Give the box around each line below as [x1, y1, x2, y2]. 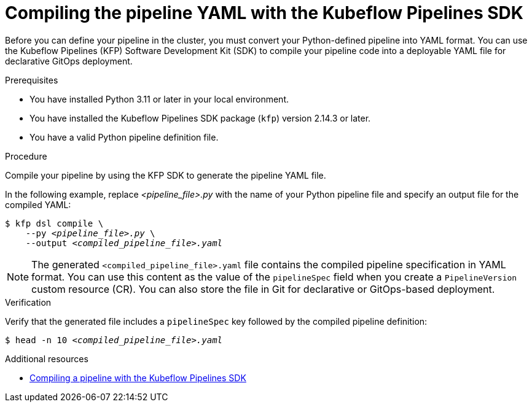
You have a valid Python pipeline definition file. [29, 131, 219, 142]
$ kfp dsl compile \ [5, 218, 104, 228]
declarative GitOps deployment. [5, 55, 133, 66]
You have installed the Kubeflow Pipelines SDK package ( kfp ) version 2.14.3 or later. [29, 112, 371, 123]
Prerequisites [5, 74, 58, 85]
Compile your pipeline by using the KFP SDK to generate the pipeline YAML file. [5, 169, 326, 180]
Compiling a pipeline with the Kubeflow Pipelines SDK [29, 372, 246, 383]
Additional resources [5, 353, 88, 364]
